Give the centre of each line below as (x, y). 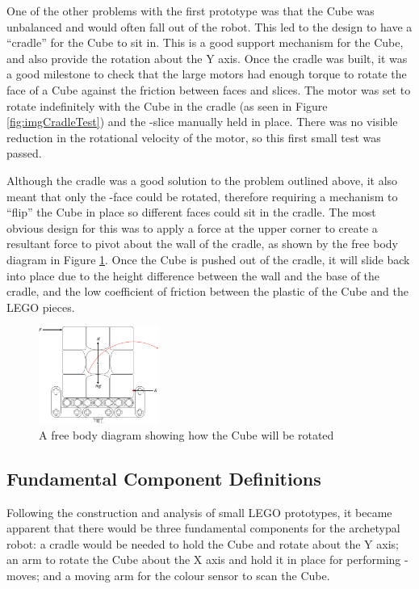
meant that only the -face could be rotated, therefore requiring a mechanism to (202, 196)
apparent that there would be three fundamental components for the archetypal (203, 528)
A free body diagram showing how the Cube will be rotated (186, 434)
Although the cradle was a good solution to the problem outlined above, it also (202, 180)
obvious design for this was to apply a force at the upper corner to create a (192, 227)
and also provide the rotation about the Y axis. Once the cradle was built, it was (207, 58)
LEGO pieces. (41, 307)
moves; (23, 575)
